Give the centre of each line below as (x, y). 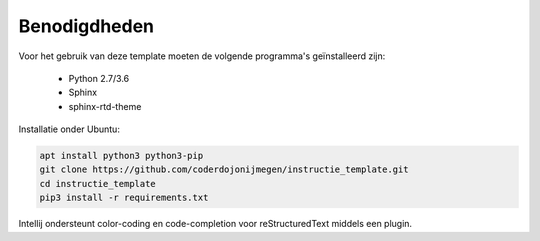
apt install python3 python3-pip (121, 156)
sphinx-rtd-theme (105, 106)
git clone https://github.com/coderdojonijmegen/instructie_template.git (224, 169)
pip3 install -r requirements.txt (124, 198)
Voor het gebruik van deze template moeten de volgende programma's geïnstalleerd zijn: (202, 56)
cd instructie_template (98, 183)
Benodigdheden (86, 26)
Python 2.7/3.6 (99, 78)
